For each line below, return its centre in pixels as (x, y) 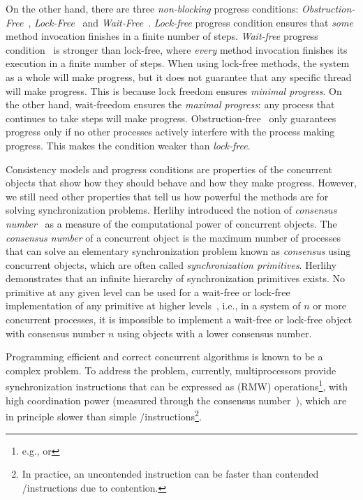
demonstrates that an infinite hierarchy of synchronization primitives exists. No (176, 278)
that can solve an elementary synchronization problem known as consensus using (178, 251)
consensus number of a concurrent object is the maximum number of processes (173, 237)
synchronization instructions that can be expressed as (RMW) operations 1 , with (177, 385)
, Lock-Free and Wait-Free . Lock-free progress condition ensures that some (191, 22)
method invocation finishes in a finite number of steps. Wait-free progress (162, 36)
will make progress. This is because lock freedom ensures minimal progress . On (174, 90)
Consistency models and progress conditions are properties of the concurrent (169, 169)
